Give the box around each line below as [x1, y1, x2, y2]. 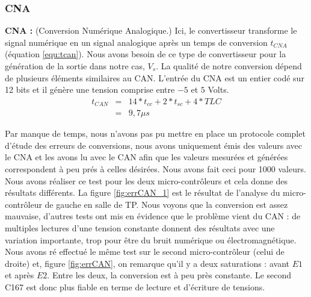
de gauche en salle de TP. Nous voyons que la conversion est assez [45, 198, 288, 210]
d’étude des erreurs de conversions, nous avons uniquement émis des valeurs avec [5, 139, 302, 151]
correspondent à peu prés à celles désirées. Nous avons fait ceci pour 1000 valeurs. [5, 163, 306, 175]
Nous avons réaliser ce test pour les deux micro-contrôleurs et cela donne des [5, 174, 288, 187]
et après [5, 269, 34, 281]
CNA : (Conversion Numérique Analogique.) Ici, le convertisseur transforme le [5, 24, 297, 37]
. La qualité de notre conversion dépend [156, 60, 302, 72]
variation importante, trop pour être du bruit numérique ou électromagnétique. [5, 233, 297, 246]
